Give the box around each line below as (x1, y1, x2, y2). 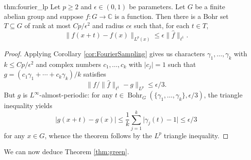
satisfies (83, 69, 106, 79)
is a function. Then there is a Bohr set (115, 11, 229, 21)
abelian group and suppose (4, 11, 84, 21)
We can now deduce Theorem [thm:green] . (4, 146, 129, 157)
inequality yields (4, 100, 52, 111)
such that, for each (134, 20, 190, 31)
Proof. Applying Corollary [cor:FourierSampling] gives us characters (4, 48, 205, 58)
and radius (92, 20, 124, 31)
